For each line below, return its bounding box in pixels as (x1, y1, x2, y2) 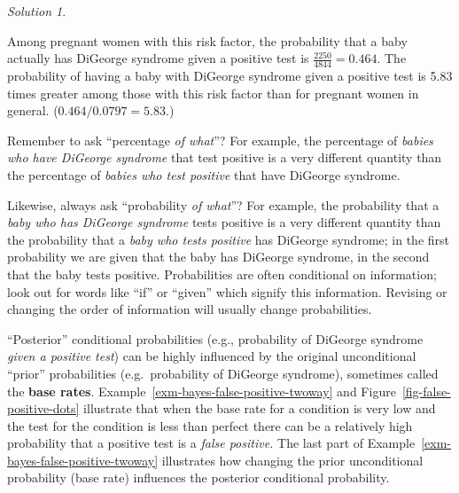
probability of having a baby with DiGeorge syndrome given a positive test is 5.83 (7, 67, 453, 85)
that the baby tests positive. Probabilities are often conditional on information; (7, 264, 437, 283)
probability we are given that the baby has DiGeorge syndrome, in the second (7, 247, 430, 266)
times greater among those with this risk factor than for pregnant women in (7, 83, 419, 102)
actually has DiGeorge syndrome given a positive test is (7, 49, 309, 67)
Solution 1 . (7, 2, 66, 20)
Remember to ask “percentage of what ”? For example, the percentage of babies (7, 130, 433, 149)
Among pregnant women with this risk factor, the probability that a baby (7, 31, 408, 50)
